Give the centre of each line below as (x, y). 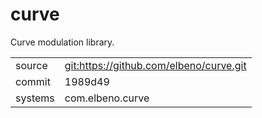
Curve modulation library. (62, 42)
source (31, 65)
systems (35, 98)
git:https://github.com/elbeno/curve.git (155, 65)
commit (33, 81)
